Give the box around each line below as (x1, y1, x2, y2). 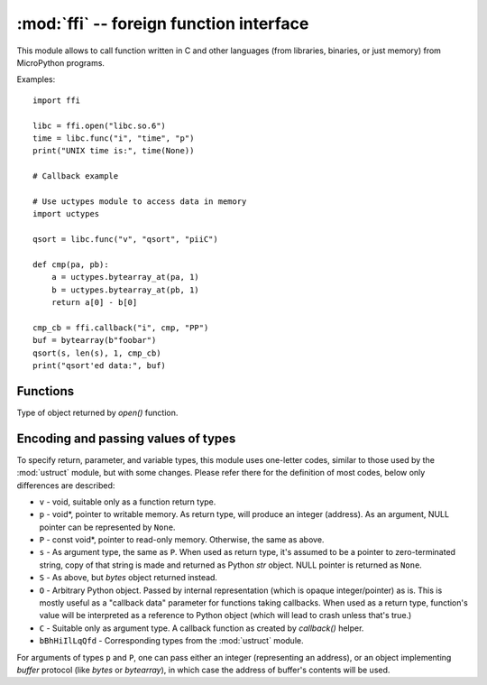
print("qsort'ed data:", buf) (32, 360, 167, 370)
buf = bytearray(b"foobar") (32, 335, 157, 346)
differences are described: (16, 479, 115, 491)
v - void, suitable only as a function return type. (39, 496, 216, 507)
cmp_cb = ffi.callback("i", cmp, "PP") (32, 322, 209, 333)
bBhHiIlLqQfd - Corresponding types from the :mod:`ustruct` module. (39, 635, 304, 646)
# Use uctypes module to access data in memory (32, 196, 247, 207)
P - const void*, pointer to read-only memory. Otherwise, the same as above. (39, 534, 325, 545)
